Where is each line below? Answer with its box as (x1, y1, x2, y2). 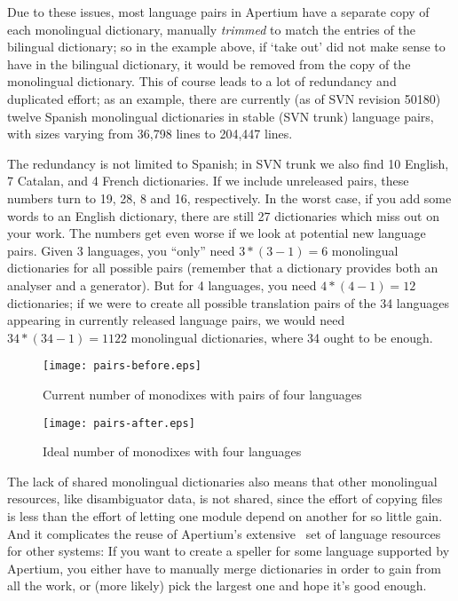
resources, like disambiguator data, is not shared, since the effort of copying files (7, 489, 443, 508)
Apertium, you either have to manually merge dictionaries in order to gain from (7, 558, 441, 577)
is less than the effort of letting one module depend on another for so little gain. (7, 506, 443, 525)
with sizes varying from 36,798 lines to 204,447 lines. (7, 124, 293, 143)
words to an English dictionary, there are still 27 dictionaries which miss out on (7, 206, 439, 225)
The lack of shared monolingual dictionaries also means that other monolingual (7, 471, 438, 490)
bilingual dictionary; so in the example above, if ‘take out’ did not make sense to (7, 37, 446, 56)
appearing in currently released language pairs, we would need (7, 311, 345, 329)
